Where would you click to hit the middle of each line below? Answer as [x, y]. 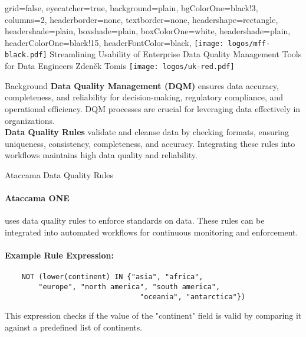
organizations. [30, 120]
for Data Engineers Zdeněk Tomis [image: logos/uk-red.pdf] [120, 66]
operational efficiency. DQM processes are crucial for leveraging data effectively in [153, 108]
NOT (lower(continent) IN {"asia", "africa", [112, 277]
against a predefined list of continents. [74, 327]
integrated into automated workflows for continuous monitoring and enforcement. [152, 232]
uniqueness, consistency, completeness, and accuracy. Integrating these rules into [150, 143]
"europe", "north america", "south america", [129, 287]
